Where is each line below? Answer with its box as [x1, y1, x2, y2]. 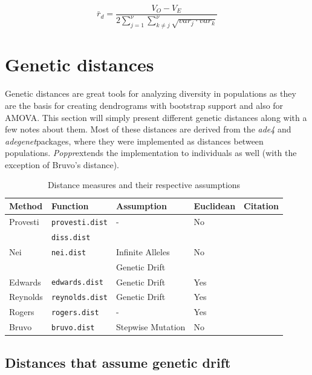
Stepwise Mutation [115, 321, 186, 333]
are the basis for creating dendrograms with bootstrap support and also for [5, 99, 284, 111]
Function [51, 200, 89, 212]
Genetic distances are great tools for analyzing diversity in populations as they [5, 87, 296, 100]
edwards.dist [51, 278, 103, 287]
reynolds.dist [51, 293, 108, 302]
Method [9, 200, 43, 212]
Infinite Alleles [115, 245, 170, 258]
